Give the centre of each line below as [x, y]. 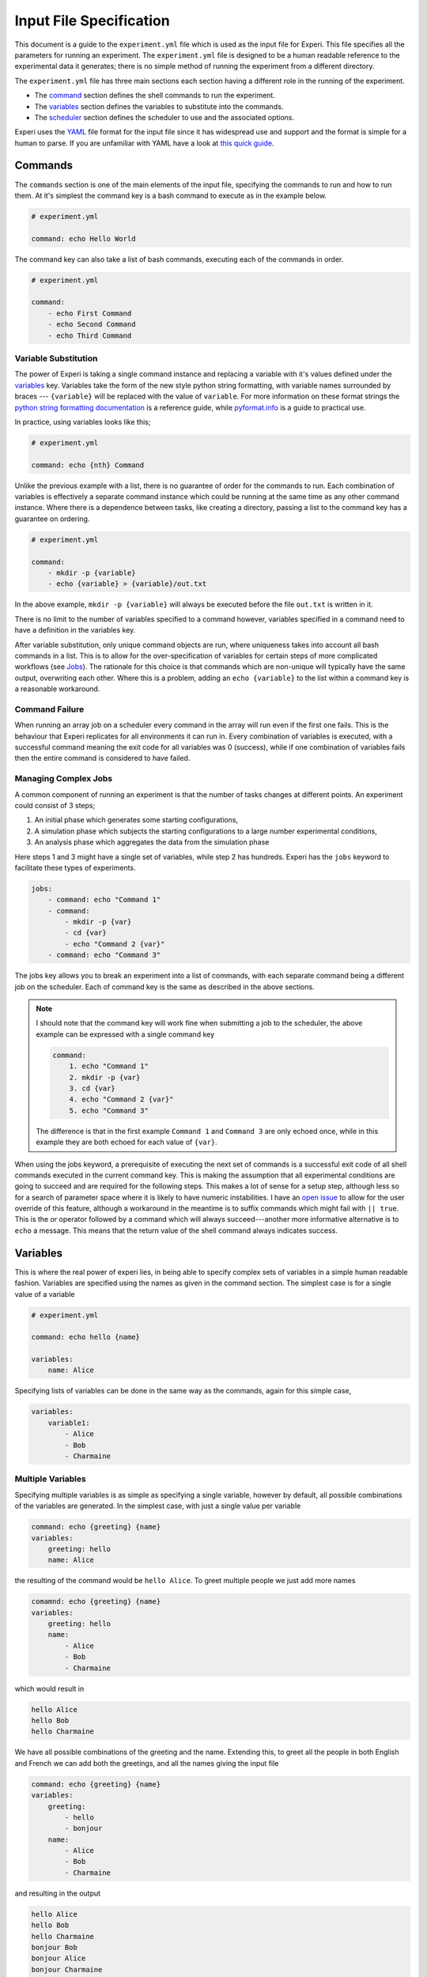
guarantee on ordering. [52, 519]
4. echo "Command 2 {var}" [121, 1100]
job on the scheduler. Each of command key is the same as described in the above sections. [165, 987]
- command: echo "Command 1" [104, 900]
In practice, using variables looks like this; [83, 421]
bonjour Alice [59, 1958]
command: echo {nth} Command [88, 465]
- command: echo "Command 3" [104, 955]
